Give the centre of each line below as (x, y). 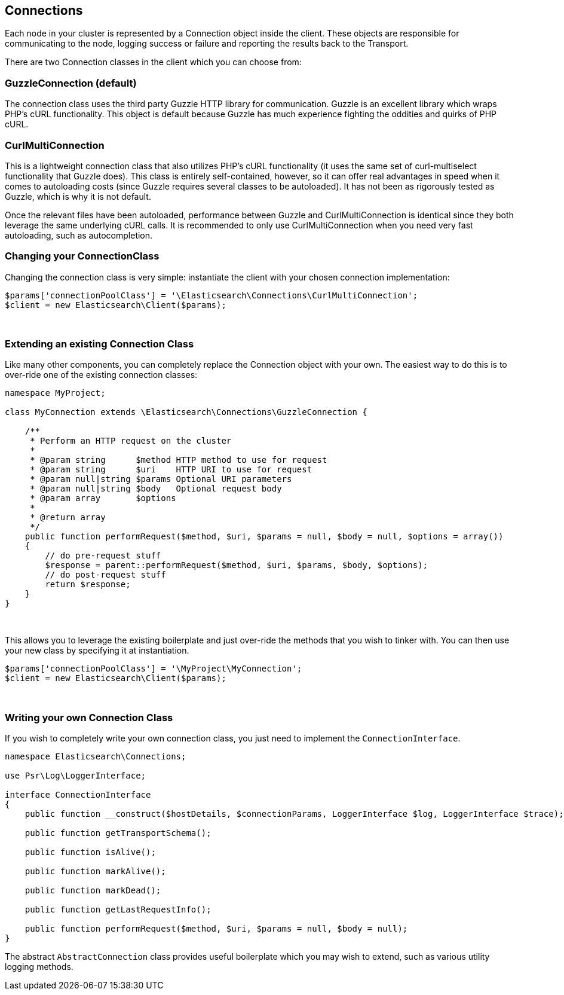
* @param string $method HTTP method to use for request (179, 460)
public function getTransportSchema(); (118, 833)
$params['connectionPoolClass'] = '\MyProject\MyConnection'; (154, 669)
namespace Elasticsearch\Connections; (96, 757)
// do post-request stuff (105, 575)
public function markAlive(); (95, 872)
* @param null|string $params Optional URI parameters (161, 479)
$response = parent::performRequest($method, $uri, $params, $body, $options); (237, 565)
